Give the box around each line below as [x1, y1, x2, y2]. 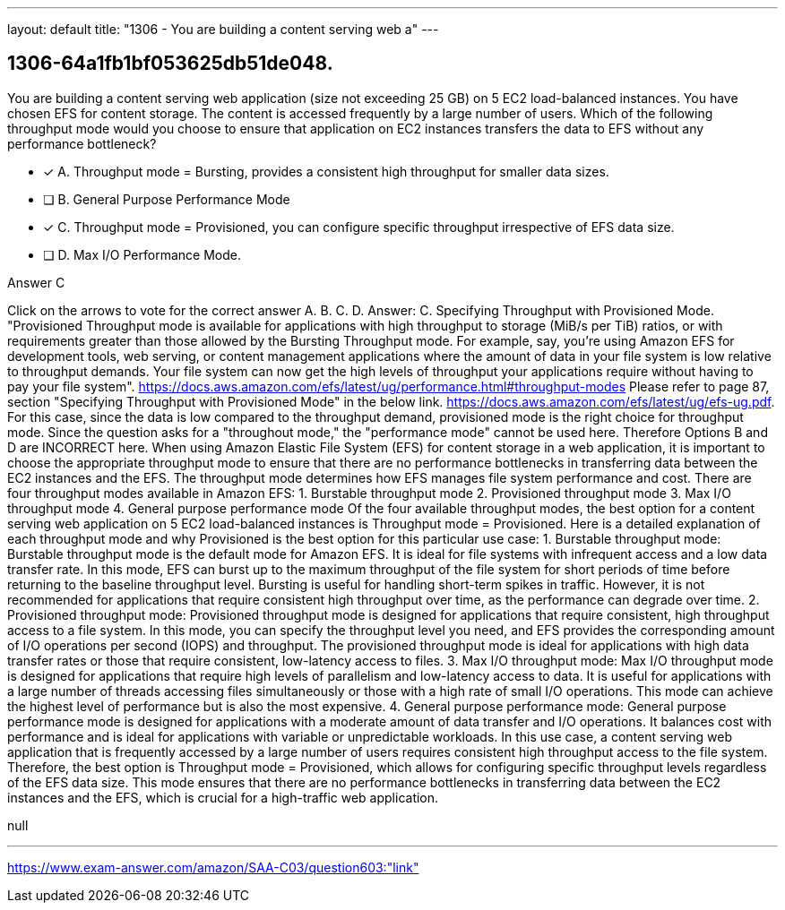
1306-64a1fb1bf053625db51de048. [7, 52, 333, 75]
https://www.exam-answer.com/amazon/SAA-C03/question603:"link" [7, 859, 419, 875]
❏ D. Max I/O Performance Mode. [43, 246, 241, 262]
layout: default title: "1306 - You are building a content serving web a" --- [7, 21, 439, 37]
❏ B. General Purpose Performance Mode [43, 191, 290, 207]
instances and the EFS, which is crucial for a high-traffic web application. [7, 789, 439, 805]
